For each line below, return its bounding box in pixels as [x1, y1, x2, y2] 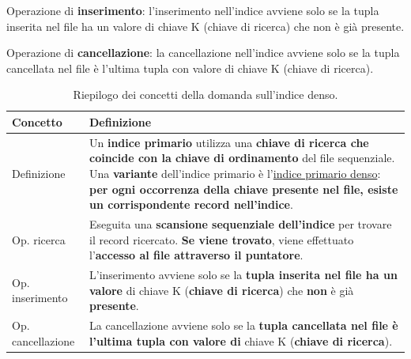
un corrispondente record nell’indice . [89, 196, 293, 213]
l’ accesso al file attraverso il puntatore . [89, 247, 304, 263]
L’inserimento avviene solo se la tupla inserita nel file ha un [89, 266, 398, 283]
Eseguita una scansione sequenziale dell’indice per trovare [89, 216, 392, 232]
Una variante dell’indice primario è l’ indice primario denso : [89, 165, 381, 181]
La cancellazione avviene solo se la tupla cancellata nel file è [89, 317, 398, 334]
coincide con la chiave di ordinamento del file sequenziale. [89, 149, 395, 166]
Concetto [12, 113, 62, 130]
